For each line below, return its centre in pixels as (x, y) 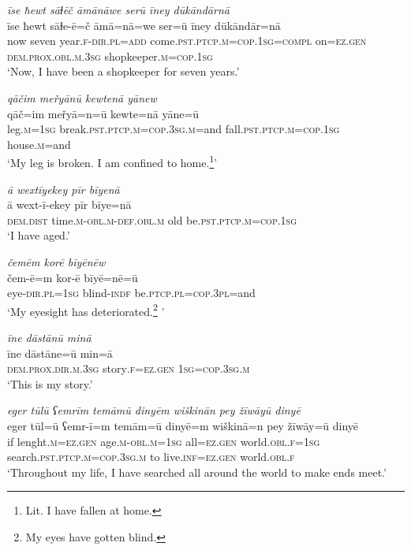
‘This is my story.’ (50, 383)
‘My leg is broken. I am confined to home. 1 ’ (112, 161)
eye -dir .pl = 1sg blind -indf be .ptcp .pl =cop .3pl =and (131, 293)
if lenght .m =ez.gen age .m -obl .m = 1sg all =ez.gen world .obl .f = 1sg (164, 441)
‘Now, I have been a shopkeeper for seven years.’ (123, 71)
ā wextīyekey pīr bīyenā (64, 189)
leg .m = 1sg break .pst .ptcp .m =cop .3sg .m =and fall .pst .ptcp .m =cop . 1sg (174, 129)
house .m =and (39, 144)
